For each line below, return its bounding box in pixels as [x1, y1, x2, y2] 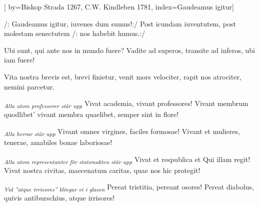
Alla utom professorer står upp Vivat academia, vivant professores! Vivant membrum [4, 98, 248, 109]
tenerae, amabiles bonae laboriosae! [4, 137, 112, 147]
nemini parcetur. [4, 81, 55, 91]
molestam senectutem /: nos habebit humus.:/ [4, 28, 145, 38]
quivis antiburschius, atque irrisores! [4, 192, 115, 203]
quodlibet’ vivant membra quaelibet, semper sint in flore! [4, 109, 179, 119]
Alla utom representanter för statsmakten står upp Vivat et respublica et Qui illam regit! [4, 153, 250, 165]
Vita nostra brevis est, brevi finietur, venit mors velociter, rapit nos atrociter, [4, 71, 241, 81]
